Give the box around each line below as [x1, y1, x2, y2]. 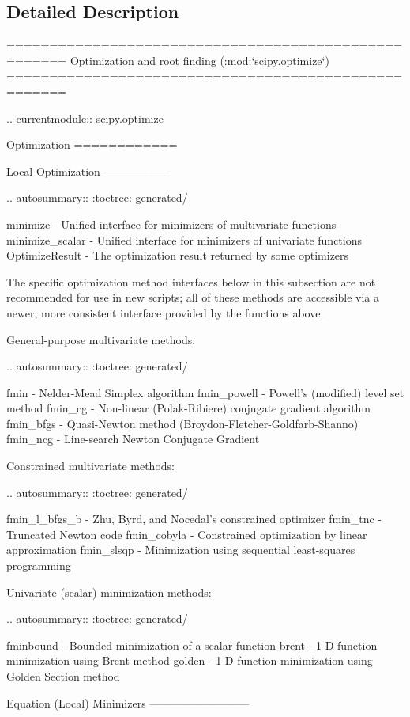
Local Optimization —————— [6, 162, 171, 179]
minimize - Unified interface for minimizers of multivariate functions [6, 215, 337, 232]
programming [6, 557, 71, 574]
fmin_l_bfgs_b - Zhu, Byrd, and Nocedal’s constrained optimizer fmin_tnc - [6, 510, 382, 527]
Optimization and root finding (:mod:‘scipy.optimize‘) [70, 51, 329, 68]
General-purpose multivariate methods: [6, 331, 196, 347]
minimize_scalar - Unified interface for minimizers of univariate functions [6, 231, 362, 248]
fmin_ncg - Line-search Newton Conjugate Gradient [6, 431, 260, 447]
